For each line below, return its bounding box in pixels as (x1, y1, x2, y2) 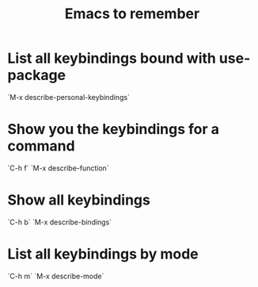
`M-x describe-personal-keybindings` (7, 92, 130, 101)
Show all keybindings (7, 191, 151, 209)
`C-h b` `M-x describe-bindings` (7, 217, 112, 227)
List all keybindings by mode (7, 245, 199, 262)
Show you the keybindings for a (7, 121, 219, 139)
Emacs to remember (64, 5, 200, 23)
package (7, 67, 66, 84)
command (7, 137, 76, 155)
